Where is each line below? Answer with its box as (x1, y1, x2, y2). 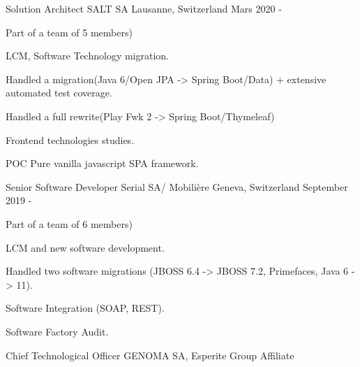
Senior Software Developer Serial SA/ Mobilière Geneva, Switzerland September (6, 179, 348, 194)
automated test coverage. (6, 85, 112, 100)
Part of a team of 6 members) (6, 216, 133, 231)
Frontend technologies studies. (6, 132, 135, 147)
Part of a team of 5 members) (6, 24, 133, 39)
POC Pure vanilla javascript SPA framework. (6, 156, 199, 171)
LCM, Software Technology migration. (6, 48, 170, 63)
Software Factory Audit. (6, 324, 109, 338)
